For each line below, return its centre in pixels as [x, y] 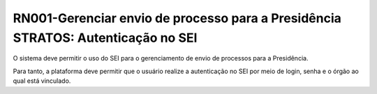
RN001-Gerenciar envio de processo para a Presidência [177, 18]
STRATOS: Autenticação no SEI [105, 38]
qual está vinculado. [42, 81]
